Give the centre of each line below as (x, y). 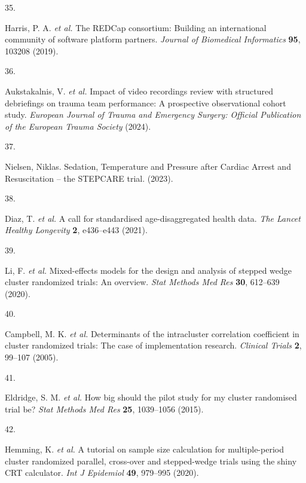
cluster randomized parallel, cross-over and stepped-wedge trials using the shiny (151, 461)
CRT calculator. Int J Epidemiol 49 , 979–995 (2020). (102, 473)
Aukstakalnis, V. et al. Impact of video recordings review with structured (139, 91)
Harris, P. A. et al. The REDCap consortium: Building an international (136, 27)
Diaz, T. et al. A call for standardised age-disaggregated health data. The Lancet (153, 218)
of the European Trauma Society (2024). (78, 126)
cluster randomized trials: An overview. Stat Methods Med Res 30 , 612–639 (142, 282)
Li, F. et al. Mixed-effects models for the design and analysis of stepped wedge (149, 270)
